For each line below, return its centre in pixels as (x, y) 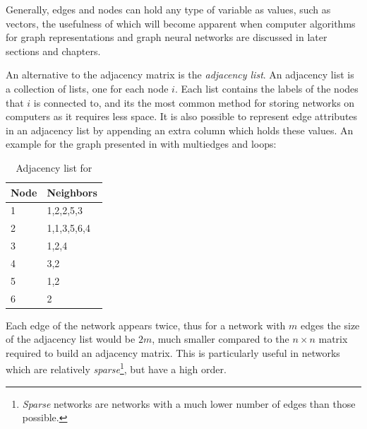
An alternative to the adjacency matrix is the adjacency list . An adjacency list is (180, 75)
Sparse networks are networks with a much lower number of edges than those (189, 403)
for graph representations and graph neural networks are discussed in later (167, 37)
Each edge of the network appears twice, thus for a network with (146, 325)
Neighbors (72, 192)
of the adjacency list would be (71, 339)
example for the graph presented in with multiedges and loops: (141, 144)
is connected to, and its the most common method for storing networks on (194, 102)
